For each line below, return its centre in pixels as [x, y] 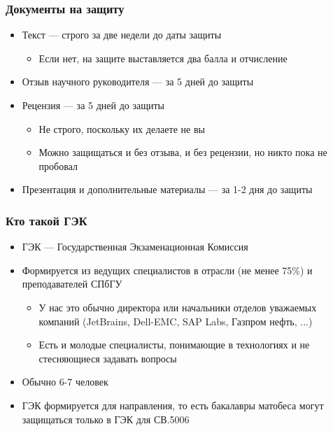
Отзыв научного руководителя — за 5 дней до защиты [138, 82]
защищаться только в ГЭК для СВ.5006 [106, 419]
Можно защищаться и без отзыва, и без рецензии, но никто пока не [183, 152]
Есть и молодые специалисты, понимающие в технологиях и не [174, 345]
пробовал [58, 165]
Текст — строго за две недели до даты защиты [122, 35]
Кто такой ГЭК [47, 220]
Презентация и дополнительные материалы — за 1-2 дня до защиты [167, 189]
